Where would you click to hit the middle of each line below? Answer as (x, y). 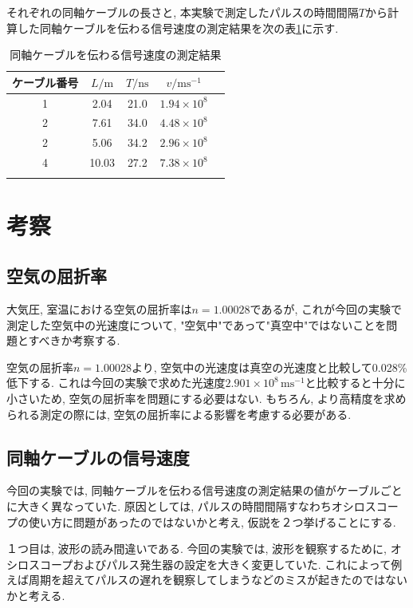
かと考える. (36, 595)
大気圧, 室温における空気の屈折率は (99, 309)
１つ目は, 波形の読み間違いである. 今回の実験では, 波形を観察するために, (197, 549)
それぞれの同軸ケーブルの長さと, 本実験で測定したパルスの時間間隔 (183, 12)
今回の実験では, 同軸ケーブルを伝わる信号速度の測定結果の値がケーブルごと (205, 490)
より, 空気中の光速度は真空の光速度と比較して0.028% (269, 367)
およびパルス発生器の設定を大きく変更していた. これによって (232, 564)
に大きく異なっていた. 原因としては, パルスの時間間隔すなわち (169, 506)
